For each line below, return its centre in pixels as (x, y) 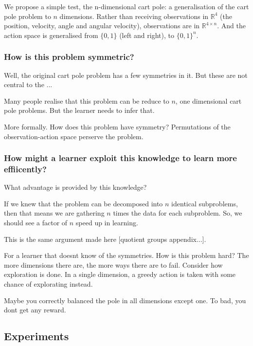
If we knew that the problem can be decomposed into (83, 203)
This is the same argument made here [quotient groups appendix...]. (105, 239)
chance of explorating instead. (48, 284)
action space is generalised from (51, 35)
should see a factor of (36, 223)
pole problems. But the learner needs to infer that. (79, 110)
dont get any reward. (35, 310)
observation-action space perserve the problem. (74, 136)
